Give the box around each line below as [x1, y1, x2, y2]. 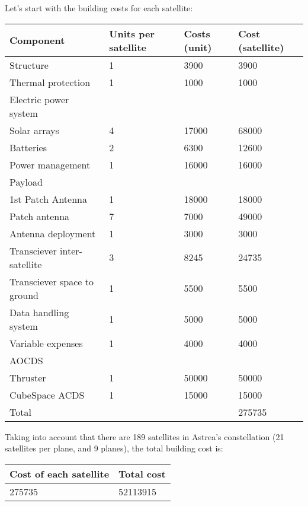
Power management [9, 157, 91, 171]
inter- [60, 243, 82, 257]
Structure [9, 58, 49, 72]
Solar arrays [9, 123, 59, 137]
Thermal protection [9, 75, 91, 89]
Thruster [9, 370, 46, 384]
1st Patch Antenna [9, 192, 87, 206]
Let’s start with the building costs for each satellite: [5, 2, 193, 14]
